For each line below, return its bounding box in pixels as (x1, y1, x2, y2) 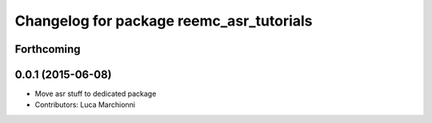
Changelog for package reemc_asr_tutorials (14, 12, 313, 30)
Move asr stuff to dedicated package (34, 89, 157, 99)
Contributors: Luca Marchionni (34, 100, 136, 109)
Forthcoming (14, 42, 81, 56)
